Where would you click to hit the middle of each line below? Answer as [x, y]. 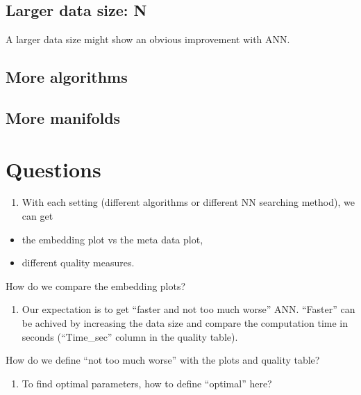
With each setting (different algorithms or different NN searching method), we [188, 202]
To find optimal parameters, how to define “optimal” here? [147, 383]
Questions [53, 169]
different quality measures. [78, 263]
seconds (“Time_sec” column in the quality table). [130, 336]
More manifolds [63, 117]
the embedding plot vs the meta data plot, [112, 239]
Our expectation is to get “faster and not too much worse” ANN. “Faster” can [188, 309]
